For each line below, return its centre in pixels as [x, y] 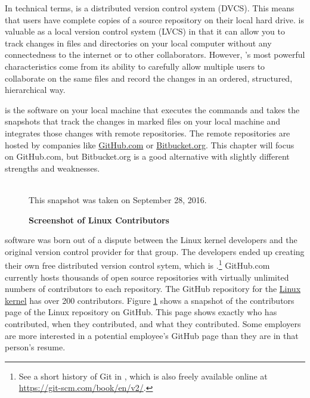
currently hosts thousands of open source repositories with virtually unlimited [147, 277]
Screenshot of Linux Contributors [99, 220]
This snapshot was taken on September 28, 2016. [118, 199]
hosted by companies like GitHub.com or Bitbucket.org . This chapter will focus [150, 144]
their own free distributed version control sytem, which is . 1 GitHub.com [137, 264]
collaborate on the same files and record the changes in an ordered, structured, [149, 78]
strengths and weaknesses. [52, 168]
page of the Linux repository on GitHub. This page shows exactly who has [141, 312]
